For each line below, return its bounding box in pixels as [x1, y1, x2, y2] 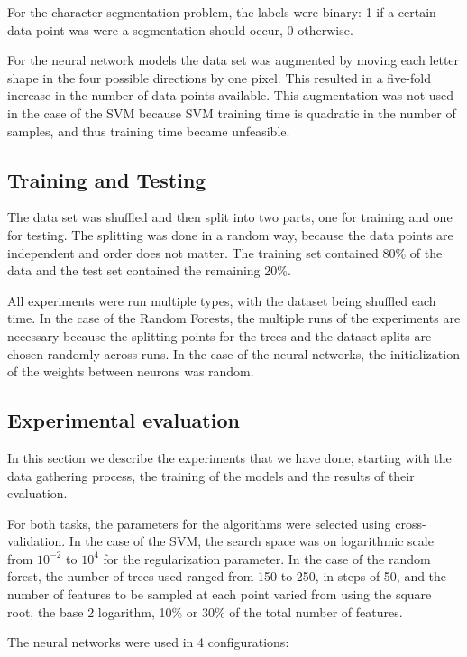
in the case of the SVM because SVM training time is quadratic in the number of [7, 103, 456, 122]
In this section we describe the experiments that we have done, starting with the [7, 448, 452, 467]
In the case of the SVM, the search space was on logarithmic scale [69, 532, 434, 551]
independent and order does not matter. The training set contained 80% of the [7, 243, 443, 262]
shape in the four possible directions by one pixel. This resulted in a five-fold [7, 68, 431, 87]
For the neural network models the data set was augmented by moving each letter [7, 51, 460, 69]
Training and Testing [7, 165, 206, 193]
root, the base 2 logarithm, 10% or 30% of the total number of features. [7, 602, 403, 621]
